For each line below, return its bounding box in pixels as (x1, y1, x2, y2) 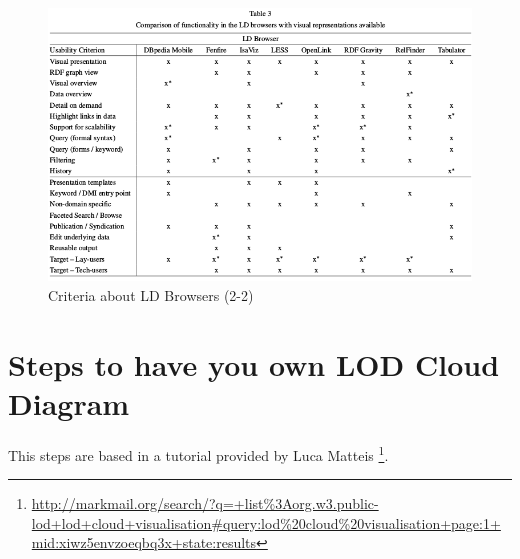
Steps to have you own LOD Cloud (8, 343, 500, 384)
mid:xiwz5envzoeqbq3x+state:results (31, 532, 257, 553)
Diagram (8, 382, 130, 423)
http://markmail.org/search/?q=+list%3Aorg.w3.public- (31, 493, 379, 514)
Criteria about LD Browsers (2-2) (48, 284, 254, 305)
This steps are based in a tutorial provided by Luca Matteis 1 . (8, 441, 389, 465)
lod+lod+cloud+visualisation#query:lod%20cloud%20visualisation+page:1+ (31, 512, 501, 533)
